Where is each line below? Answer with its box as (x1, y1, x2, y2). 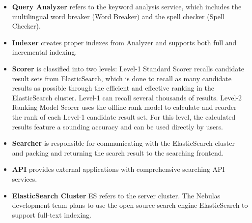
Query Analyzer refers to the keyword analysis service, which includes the (12, 1, 242, 11)
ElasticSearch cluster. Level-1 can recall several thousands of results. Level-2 (12, 92, 242, 102)
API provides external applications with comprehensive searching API (12, 164, 225, 174)
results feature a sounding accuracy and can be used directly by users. (12, 121, 224, 131)
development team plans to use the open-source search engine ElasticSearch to (12, 200, 248, 210)
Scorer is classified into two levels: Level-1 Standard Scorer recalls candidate (12, 63, 244, 73)
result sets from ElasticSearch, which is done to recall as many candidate (12, 73, 231, 83)
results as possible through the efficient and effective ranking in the (12, 83, 214, 93)
